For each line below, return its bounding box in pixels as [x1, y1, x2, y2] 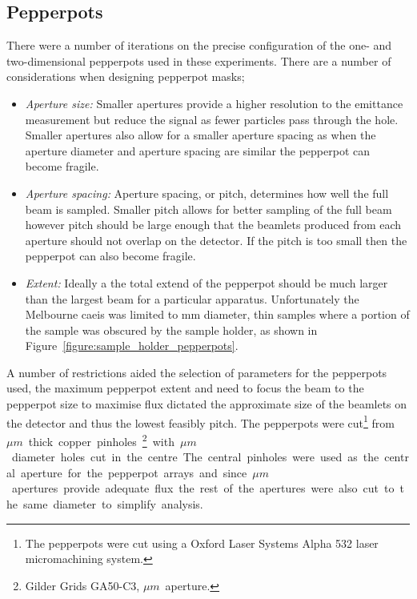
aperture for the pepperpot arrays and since [20, 464, 247, 480]
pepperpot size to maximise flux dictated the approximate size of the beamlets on [6, 396, 407, 412]
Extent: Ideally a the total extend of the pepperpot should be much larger [25, 274, 388, 291]
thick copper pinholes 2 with [28, 430, 174, 449]
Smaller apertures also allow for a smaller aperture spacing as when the [25, 127, 376, 143]
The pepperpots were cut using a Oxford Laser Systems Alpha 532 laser [25, 534, 379, 551]
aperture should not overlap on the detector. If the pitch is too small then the [25, 231, 407, 248]
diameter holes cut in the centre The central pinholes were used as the [11, 448, 379, 465]
